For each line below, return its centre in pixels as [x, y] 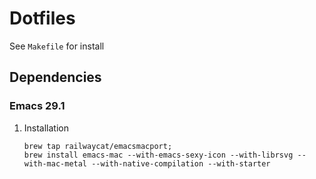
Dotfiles [42, 18]
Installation [46, 128]
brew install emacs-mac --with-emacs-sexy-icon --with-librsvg [158, 155]
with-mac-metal [55, 163]
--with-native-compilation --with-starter [181, 163]
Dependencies [55, 77]
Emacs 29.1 [37, 106]
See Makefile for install [57, 46]
